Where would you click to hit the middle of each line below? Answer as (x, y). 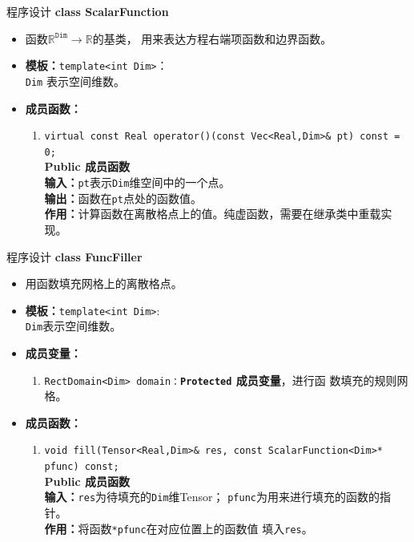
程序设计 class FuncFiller (74, 256)
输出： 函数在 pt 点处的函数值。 (123, 198)
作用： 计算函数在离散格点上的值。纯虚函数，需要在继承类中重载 (213, 214)
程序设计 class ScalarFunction (88, 11)
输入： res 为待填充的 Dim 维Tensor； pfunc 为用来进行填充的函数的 (212, 497)
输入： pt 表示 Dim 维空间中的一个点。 (137, 182)
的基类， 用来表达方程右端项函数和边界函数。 (212, 38)
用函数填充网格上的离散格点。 (104, 283)
